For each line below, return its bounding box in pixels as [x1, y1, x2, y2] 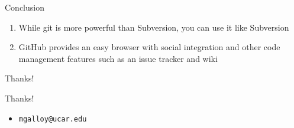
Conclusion [5, 1, 44, 13]
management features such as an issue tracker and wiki [18, 52, 218, 64]
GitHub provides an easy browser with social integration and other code [18, 41, 280, 53]
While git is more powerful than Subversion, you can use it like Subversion [18, 21, 289, 33]
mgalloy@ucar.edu [18, 114, 87, 123]
